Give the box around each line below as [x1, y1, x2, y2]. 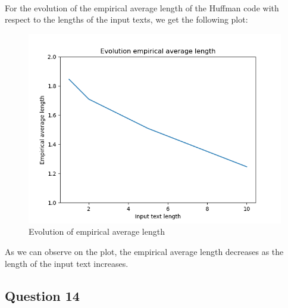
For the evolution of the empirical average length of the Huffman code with [5, 1, 279, 14]
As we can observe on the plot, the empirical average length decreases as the [5, 245, 284, 257]
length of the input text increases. [5, 257, 129, 269]
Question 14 [5, 286, 80, 304]
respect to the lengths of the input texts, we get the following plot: [5, 13, 248, 26]
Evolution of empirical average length [29, 225, 165, 238]
